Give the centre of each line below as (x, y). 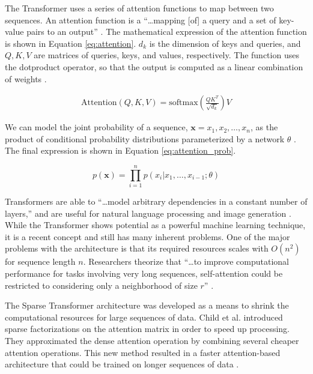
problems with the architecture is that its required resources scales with (137, 248)
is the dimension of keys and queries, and (225, 43)
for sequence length (40, 261)
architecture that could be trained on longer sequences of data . (122, 364)
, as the (264, 127)
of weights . (26, 78)
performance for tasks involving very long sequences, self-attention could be (144, 273)
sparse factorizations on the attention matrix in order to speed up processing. (147, 329)
